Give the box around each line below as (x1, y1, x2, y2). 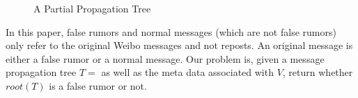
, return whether (282, 65, 353, 79)
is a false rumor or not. (49, 78, 147, 92)
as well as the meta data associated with (101, 65, 274, 79)
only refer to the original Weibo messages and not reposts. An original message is (6, 38, 353, 52)
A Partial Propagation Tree (33, 1, 151, 15)
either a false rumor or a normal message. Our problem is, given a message (6, 51, 325, 66)
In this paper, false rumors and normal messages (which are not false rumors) (6, 24, 336, 39)
